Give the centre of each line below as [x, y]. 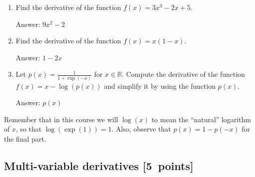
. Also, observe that [141, 129]
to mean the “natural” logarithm [201, 119]
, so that [29, 129]
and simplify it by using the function [160, 86]
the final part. [25, 139]
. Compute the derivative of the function [183, 74]
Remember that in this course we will [61, 119]
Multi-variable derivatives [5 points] [99, 166]
